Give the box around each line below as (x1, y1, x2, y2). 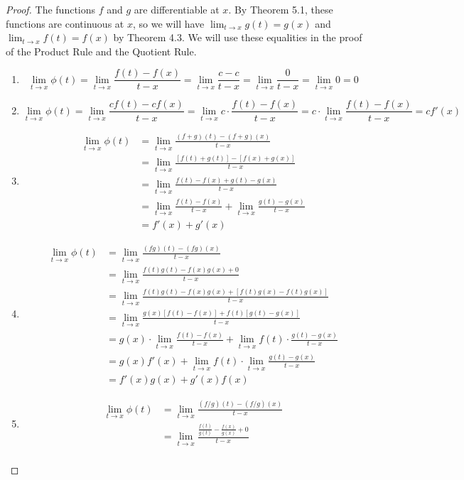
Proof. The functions (6, 2, 96, 16)
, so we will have (132, 16, 205, 31)
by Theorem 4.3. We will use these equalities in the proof (113, 30, 362, 45)
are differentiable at (134, 2, 220, 16)
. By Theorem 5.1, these (228, 2, 333, 16)
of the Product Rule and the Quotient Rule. (6, 43, 197, 58)
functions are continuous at (6, 16, 124, 31)
